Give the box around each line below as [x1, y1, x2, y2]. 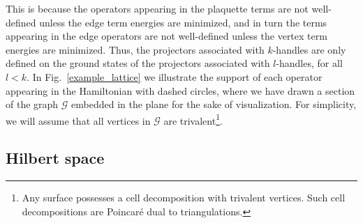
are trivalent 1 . [163, 111, 223, 128]
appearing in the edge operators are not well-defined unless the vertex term [6, 29, 327, 43]
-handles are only [272, 42, 346, 56]
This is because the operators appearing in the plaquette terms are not [6, 1, 309, 15]
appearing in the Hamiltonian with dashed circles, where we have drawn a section [6, 83, 355, 98]
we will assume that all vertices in [6, 113, 151, 128]
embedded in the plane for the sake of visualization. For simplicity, [71, 97, 357, 111]
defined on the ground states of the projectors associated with [6, 56, 270, 70]
